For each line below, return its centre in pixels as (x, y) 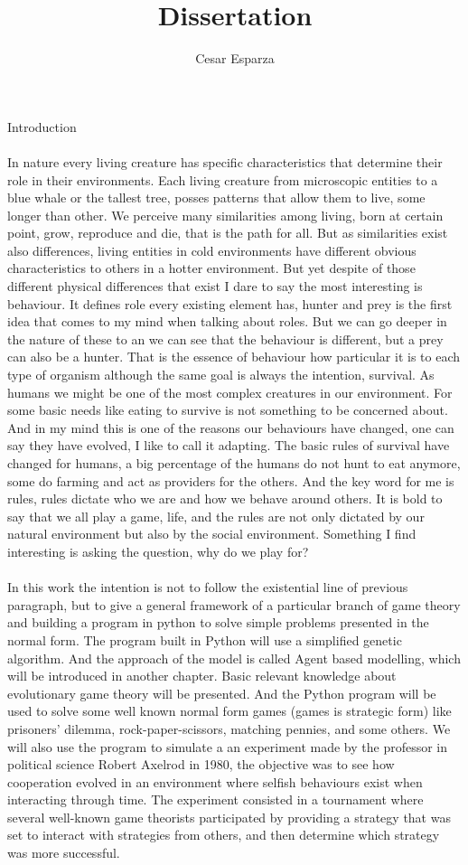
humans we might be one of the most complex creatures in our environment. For (230, 392)
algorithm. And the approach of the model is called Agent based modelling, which (234, 658)
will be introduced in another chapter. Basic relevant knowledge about (202, 676)
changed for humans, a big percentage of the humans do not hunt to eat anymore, (234, 463)
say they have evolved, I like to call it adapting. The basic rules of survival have (229, 445)
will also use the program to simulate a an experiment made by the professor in (228, 746)
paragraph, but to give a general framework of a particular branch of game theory (234, 604)
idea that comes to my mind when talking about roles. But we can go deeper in (227, 321)
